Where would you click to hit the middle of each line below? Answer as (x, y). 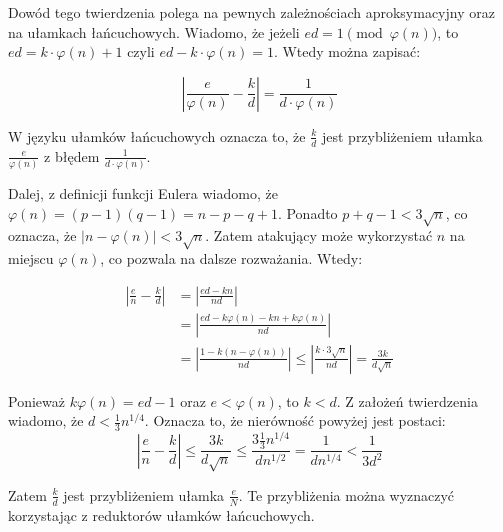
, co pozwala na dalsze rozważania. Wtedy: (231, 258)
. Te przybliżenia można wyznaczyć (346, 494)
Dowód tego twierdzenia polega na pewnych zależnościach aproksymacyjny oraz (251, 12)
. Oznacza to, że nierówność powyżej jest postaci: (295, 420)
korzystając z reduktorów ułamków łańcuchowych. (161, 514)
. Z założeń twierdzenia (407, 400)
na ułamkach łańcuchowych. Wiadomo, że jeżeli (154, 31)
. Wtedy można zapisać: (347, 51)
